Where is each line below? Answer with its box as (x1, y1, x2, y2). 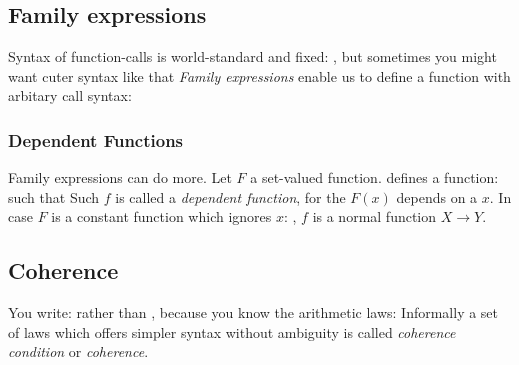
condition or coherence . (8, 341, 149, 362)
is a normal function (312, 206, 437, 227)
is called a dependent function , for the (115, 186, 346, 207)
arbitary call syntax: (8, 85, 132, 106)
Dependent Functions (8, 127, 184, 152)
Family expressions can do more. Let (8, 167, 232, 188)
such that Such (8, 186, 100, 207)
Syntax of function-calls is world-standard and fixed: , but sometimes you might (8, 46, 497, 67)
